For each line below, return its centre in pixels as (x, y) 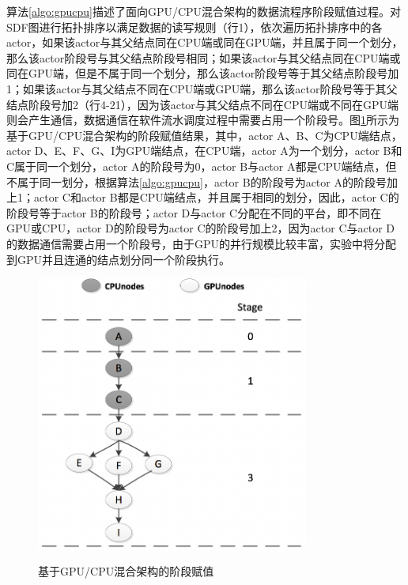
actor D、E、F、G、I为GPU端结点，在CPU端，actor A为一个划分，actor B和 (204, 151)
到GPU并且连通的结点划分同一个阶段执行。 (119, 259)
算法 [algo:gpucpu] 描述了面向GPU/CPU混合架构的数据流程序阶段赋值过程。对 (204, 11)
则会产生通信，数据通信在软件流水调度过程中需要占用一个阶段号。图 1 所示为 (203, 120)
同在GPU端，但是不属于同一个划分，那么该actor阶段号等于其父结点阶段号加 (203, 73)
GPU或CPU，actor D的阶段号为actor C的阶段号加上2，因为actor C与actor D (201, 228)
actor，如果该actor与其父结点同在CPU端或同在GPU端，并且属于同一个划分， (205, 42)
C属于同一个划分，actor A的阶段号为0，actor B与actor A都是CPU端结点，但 (202, 166)
